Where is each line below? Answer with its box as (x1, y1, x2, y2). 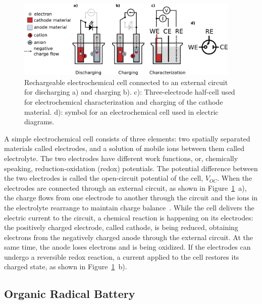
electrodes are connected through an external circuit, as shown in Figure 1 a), (4, 182, 247, 193)
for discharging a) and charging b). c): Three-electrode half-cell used (24, 87, 235, 97)
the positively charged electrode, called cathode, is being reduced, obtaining (4, 222, 238, 233)
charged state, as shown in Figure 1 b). (4, 261, 127, 272)
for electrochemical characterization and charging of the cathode (24, 96, 223, 107)
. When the (217, 173, 252, 183)
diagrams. (24, 116, 55, 127)
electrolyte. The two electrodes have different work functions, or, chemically (4, 153, 238, 163)
